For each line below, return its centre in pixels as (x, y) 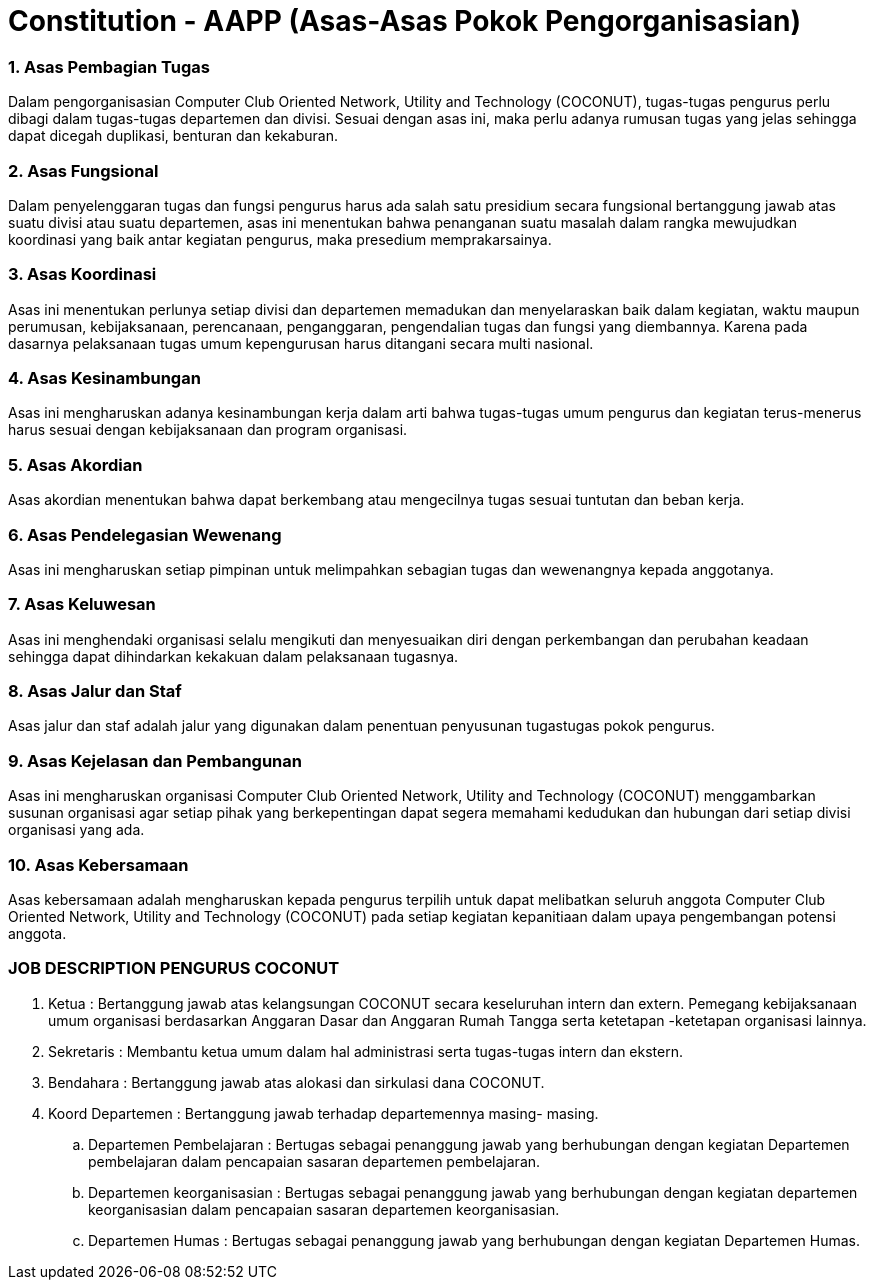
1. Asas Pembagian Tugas (109, 66)
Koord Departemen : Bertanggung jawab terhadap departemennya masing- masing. (323, 1113)
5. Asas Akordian (75, 464)
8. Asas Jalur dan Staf (95, 691)
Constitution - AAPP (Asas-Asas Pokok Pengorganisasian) (404, 21)
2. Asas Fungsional (83, 170)
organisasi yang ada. (76, 830)
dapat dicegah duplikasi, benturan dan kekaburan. (173, 136)
